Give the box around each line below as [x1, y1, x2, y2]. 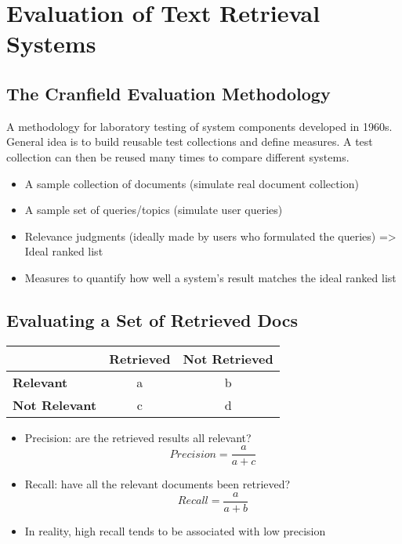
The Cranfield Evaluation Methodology [6, 81, 331, 105]
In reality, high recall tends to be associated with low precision [24, 523, 326, 539]
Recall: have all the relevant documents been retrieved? [24, 476, 291, 492]
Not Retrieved [183, 349, 273, 368]
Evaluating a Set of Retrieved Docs [6, 307, 299, 332]
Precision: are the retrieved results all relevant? [24, 429, 252, 445]
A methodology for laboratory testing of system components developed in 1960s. [6, 118, 393, 134]
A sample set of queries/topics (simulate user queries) [24, 201, 283, 218]
